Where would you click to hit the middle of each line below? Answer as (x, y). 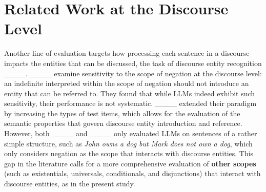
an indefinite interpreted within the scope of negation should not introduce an (127, 83)
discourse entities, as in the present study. (70, 184)
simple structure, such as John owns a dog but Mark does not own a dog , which (128, 143)
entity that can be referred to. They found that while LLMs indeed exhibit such (130, 93)
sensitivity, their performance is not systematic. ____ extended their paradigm (130, 103)
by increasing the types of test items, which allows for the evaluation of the (122, 113)
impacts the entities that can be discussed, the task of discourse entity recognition (133, 63)
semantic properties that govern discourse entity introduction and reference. (123, 123)
